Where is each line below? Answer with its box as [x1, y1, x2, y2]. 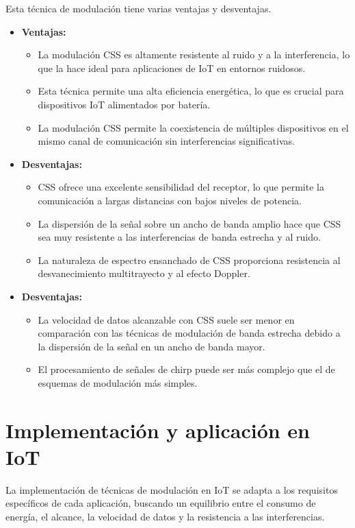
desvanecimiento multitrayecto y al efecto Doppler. [38, 266, 250, 280]
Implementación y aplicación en [5, 416, 311, 444]
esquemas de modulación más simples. [38, 375, 198, 389]
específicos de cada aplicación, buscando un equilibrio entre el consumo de [5, 496, 316, 510]
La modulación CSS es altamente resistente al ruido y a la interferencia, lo [38, 47, 350, 62]
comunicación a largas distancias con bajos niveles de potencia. [38, 193, 302, 207]
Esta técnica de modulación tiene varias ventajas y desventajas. [5, 1, 272, 15]
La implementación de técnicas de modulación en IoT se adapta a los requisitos [5, 482, 338, 496]
